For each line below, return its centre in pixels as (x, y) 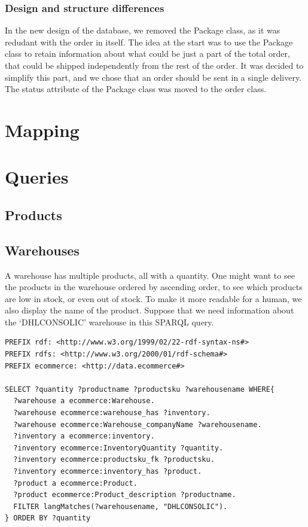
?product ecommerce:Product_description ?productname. (125, 495)
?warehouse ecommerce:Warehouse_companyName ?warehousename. (138, 424)
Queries (37, 177)
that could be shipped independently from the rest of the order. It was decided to (154, 65)
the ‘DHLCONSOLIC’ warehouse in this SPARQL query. (109, 322)
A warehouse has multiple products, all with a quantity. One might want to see (150, 275)
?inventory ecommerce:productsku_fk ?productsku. (114, 460)
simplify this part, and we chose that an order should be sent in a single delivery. (153, 77)
